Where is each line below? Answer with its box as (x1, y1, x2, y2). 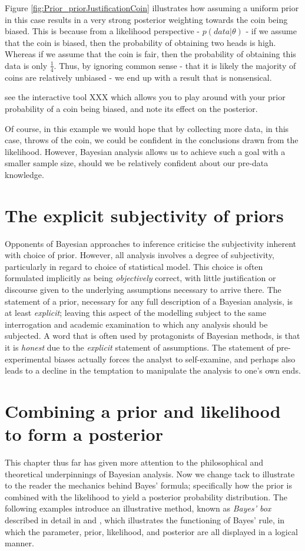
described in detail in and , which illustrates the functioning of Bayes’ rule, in (5, 514, 285, 526)
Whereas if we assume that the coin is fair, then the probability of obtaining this (5, 48, 296, 60)
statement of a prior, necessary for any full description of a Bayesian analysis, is (5, 295, 293, 307)
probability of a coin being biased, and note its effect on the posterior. (5, 102, 258, 114)
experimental (5, 352, 51, 365)
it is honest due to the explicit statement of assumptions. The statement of (5, 341, 274, 354)
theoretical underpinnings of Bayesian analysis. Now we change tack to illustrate (5, 467, 295, 480)
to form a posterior (5, 422, 163, 446)
